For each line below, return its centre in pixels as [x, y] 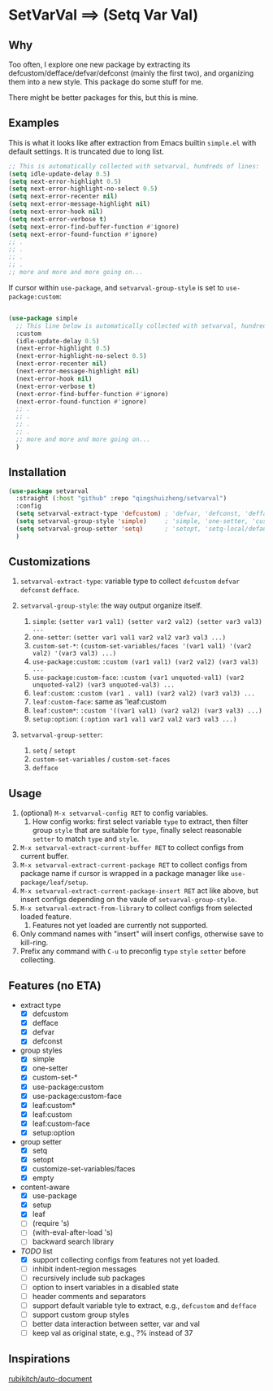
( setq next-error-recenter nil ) [63, 197]
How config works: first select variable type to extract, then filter [140, 822]
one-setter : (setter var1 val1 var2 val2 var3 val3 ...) [129, 637]
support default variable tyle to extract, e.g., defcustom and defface [145, 1305]
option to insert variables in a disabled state [105, 1287]
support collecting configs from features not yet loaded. [126, 1259]
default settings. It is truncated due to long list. [87, 151]
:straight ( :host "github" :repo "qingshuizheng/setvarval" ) [121, 499]
